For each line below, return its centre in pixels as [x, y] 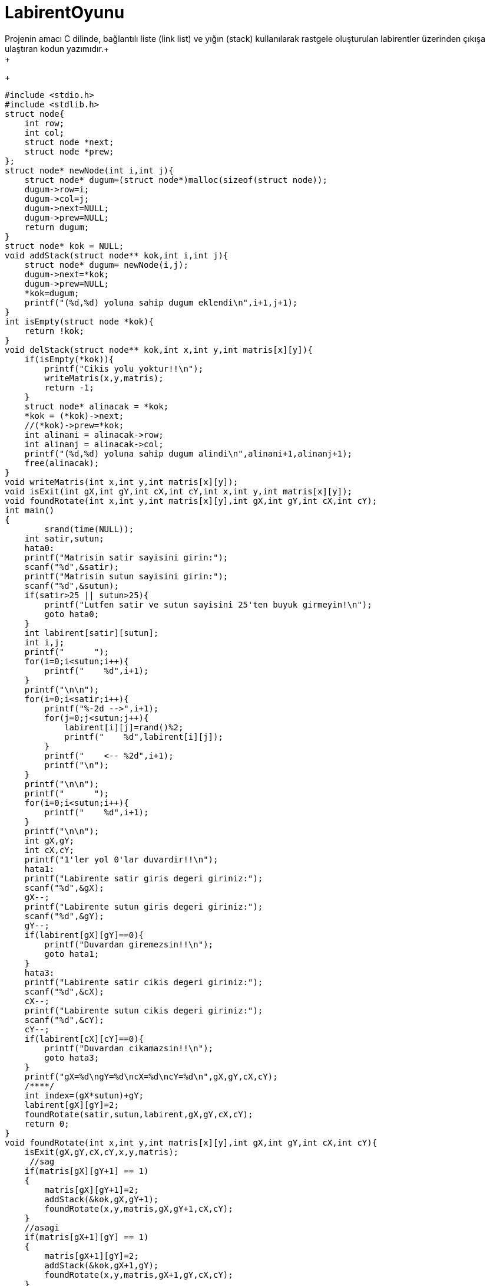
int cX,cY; [49, 850]
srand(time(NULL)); [89, 529]
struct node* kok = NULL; [64, 246]
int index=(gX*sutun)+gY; [84, 1095]
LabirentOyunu [65, 12]
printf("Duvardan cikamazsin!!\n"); [129, 1048]
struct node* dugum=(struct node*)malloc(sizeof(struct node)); [176, 180]
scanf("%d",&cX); [64, 991]
